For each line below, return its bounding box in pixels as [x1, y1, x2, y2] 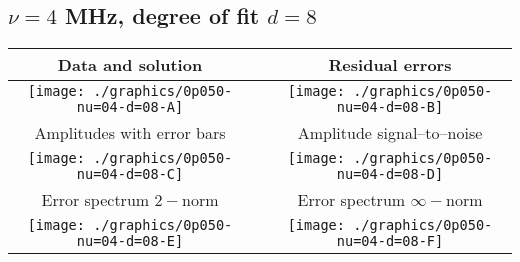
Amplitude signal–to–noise [297, 121, 483, 145]
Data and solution [57, 53, 203, 77]
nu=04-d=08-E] [76, 233, 184, 250]
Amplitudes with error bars [34, 121, 226, 145]
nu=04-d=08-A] [76, 99, 184, 116]
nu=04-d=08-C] [76, 166, 184, 183]
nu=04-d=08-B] [336, 99, 444, 116]
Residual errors [328, 53, 452, 77]
